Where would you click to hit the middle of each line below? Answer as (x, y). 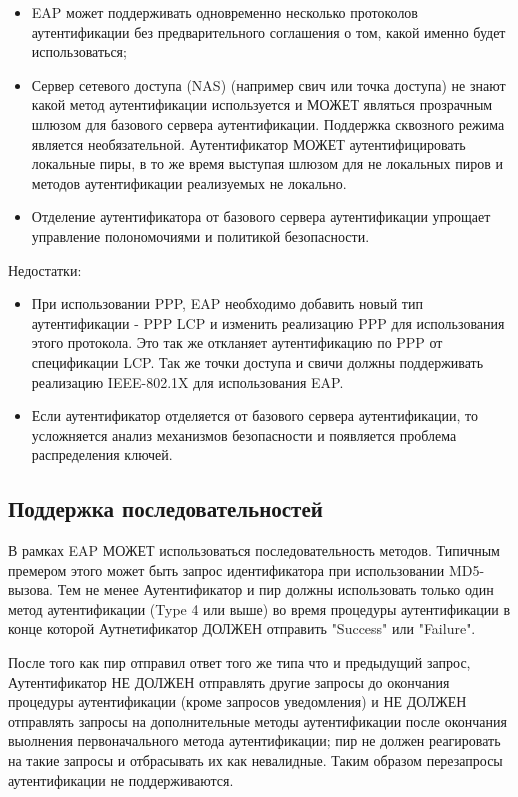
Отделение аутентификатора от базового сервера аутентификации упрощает (261, 216)
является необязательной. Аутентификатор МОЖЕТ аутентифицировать (248, 143)
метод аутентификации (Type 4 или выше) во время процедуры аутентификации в (259, 608)
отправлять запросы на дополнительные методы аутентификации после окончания (258, 720)
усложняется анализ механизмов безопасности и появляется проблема (244, 434)
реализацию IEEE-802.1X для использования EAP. (187, 381)
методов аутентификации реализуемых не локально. (189, 182)
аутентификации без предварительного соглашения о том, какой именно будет (268, 31)
